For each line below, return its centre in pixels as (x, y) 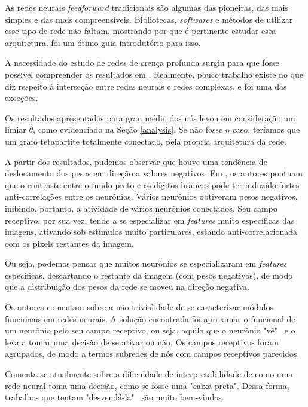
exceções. (22, 98)
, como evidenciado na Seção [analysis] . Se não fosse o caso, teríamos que (167, 129)
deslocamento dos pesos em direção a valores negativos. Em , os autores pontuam (154, 173)
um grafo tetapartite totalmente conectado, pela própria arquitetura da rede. (146, 141)
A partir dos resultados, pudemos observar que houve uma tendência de (136, 161)
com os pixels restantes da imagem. (69, 243)
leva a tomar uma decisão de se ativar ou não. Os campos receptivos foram (142, 342)
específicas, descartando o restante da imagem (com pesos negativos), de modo (149, 275)
